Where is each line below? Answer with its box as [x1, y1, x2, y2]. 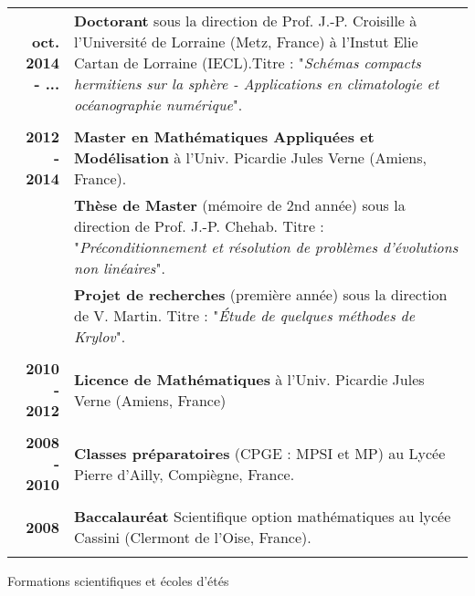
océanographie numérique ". [74, 94, 243, 115]
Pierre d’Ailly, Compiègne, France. [74, 463, 295, 485]
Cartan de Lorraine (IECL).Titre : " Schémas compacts [74, 52, 421, 73]
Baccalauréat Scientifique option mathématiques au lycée [74, 506, 451, 527]
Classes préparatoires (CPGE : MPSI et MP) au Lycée [74, 442, 446, 464]
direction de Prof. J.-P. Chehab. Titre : [74, 215, 324, 236]
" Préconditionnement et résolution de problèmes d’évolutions [74, 236, 459, 257]
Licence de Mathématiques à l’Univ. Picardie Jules [74, 368, 425, 390]
